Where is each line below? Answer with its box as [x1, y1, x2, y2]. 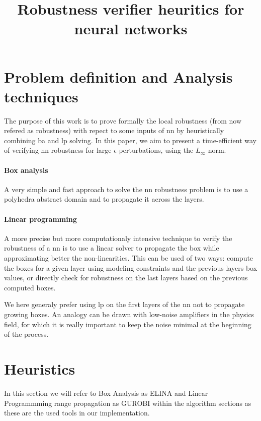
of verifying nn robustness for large [4, 145, 112, 155]
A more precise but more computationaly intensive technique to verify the [4, 232, 232, 243]
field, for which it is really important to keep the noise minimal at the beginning [4, 319, 251, 329]
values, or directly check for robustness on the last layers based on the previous [4, 272, 248, 283]
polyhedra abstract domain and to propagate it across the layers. [4, 194, 204, 204]
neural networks [74, 18, 188, 39]
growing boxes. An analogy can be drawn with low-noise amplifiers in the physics [4, 309, 254, 319]
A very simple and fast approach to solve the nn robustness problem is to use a [4, 184, 248, 194]
